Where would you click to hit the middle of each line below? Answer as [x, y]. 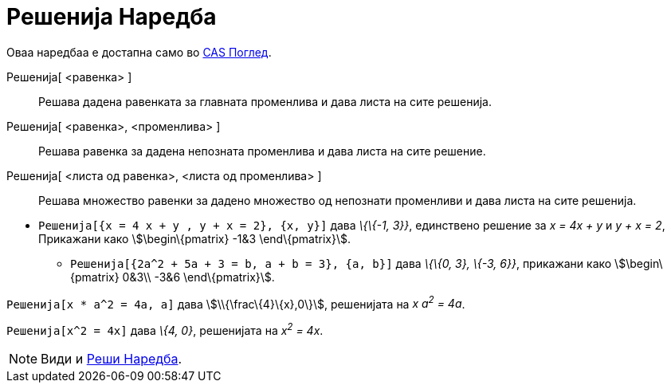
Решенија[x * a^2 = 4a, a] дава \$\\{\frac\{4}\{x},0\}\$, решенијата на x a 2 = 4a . [236, 303]
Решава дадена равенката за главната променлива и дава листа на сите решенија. [265, 101]
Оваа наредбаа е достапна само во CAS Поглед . [139, 52]
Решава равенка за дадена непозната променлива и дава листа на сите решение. [262, 151]
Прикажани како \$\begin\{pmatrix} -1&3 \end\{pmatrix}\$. [194, 238]
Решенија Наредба [112, 17]
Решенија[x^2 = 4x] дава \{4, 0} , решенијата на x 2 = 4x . [165, 330]
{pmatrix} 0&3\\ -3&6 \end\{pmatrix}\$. [173, 277]
